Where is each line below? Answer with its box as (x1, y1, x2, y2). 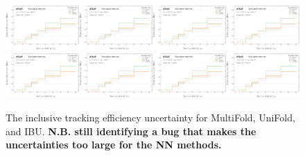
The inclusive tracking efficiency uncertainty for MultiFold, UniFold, (6, 110, 295, 125)
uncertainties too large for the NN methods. (6, 137, 222, 152)
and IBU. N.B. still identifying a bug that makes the (6, 123, 256, 138)
